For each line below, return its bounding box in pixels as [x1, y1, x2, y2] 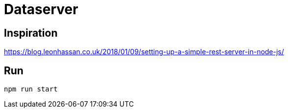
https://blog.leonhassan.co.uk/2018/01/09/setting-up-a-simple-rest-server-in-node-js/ [4, 47, 284, 56]
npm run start [4, 85, 58, 93]
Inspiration [4, 26, 58, 39]
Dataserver [4, 1, 78, 18]
